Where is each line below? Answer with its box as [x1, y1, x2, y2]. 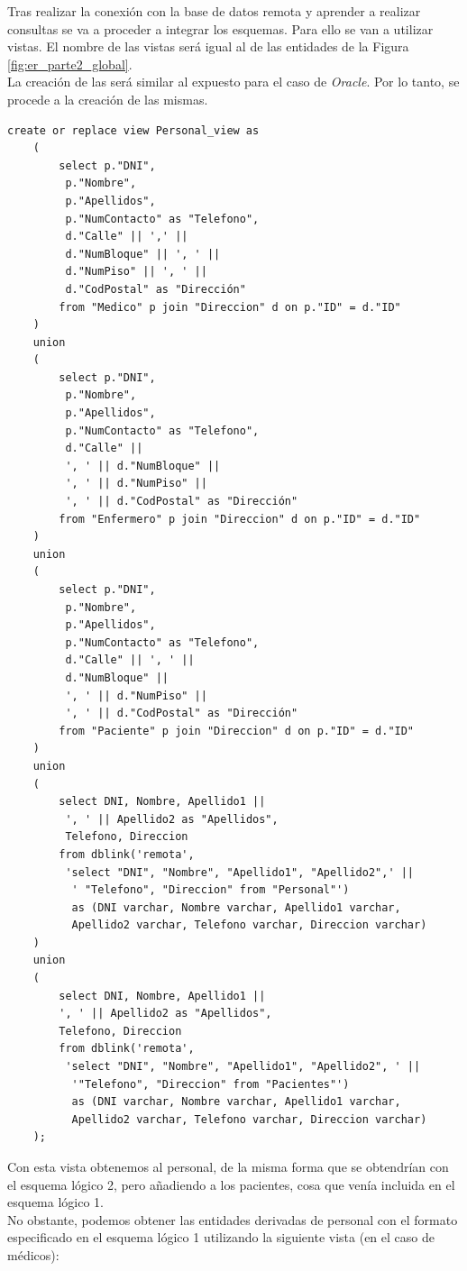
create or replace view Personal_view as [7, 123, 260, 137]
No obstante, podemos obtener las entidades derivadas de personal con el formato [7, 1210, 458, 1229]
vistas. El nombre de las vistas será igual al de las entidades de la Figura [7, 37, 409, 56]
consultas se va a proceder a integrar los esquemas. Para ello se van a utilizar [7, 19, 434, 38]
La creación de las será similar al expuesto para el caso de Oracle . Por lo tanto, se [7, 72, 460, 91]
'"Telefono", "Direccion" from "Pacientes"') [71, 1077, 350, 1091]
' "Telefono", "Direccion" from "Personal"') [71, 883, 350, 897]
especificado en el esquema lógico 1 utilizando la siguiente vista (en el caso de [7, 1228, 435, 1247]
